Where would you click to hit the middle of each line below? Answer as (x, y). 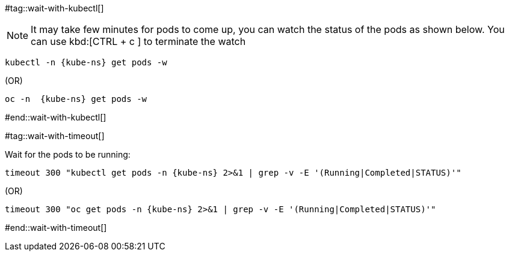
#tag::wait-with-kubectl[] (54, 8)
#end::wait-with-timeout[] (56, 228)
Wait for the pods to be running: (68, 154)
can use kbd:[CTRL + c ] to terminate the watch (138, 41)
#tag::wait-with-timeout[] (55, 136)
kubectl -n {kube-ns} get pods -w (86, 62)
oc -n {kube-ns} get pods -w (76, 99)
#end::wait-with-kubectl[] (56, 117)
